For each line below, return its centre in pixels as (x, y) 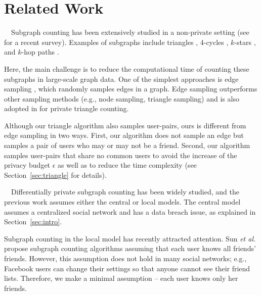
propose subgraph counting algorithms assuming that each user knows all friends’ (130, 248)
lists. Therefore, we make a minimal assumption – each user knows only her (121, 278)
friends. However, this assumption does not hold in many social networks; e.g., (125, 258)
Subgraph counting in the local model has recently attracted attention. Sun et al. (130, 238)
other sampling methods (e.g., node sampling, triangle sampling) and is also (122, 98)
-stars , (245, 42)
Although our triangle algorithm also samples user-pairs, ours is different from (125, 125)
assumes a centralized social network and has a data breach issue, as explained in (130, 211)
